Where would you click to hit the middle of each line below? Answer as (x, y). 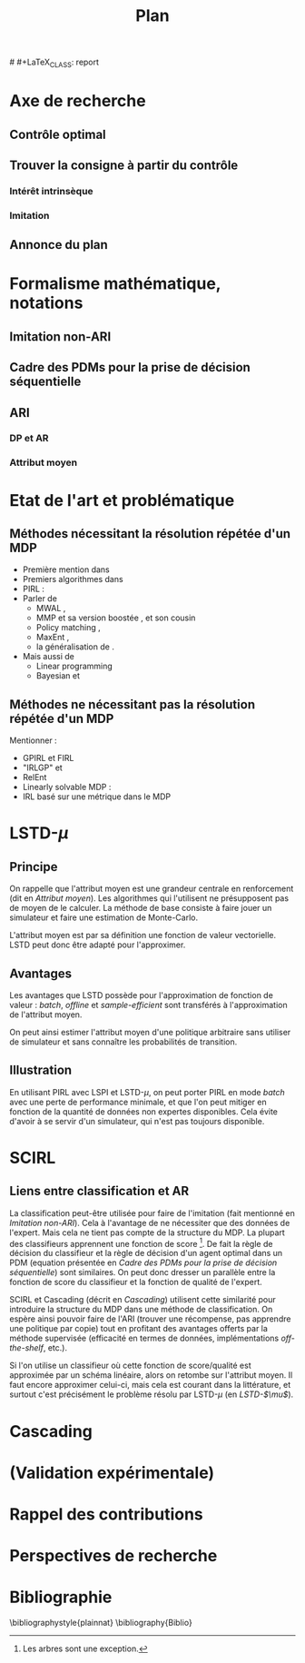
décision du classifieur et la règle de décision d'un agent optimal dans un (146, 1253)
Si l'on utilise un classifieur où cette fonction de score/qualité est (130, 1366)
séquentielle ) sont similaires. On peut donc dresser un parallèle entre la (143, 1272)
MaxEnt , (53, 638)
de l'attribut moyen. (46, 1015)
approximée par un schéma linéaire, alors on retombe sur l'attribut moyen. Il (151, 1375)
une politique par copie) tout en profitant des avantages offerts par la (138, 1329)
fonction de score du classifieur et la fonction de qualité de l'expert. (136, 1282)
